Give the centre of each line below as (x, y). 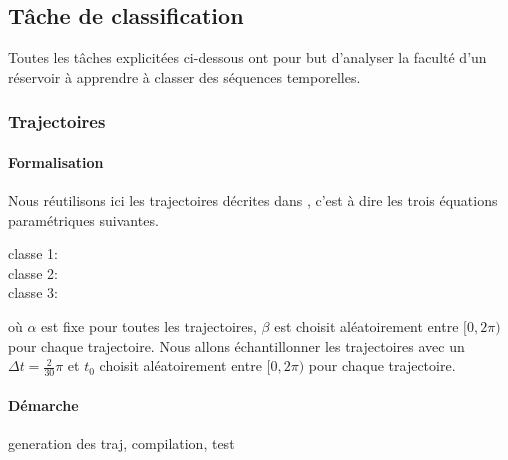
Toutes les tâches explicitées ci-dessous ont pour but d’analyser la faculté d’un (247, 57)
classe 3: (33, 292)
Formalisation (56, 161)
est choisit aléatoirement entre (366, 326)
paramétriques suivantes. (83, 219)
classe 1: (33, 253)
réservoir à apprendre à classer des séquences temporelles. (184, 76)
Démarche (43, 404)
